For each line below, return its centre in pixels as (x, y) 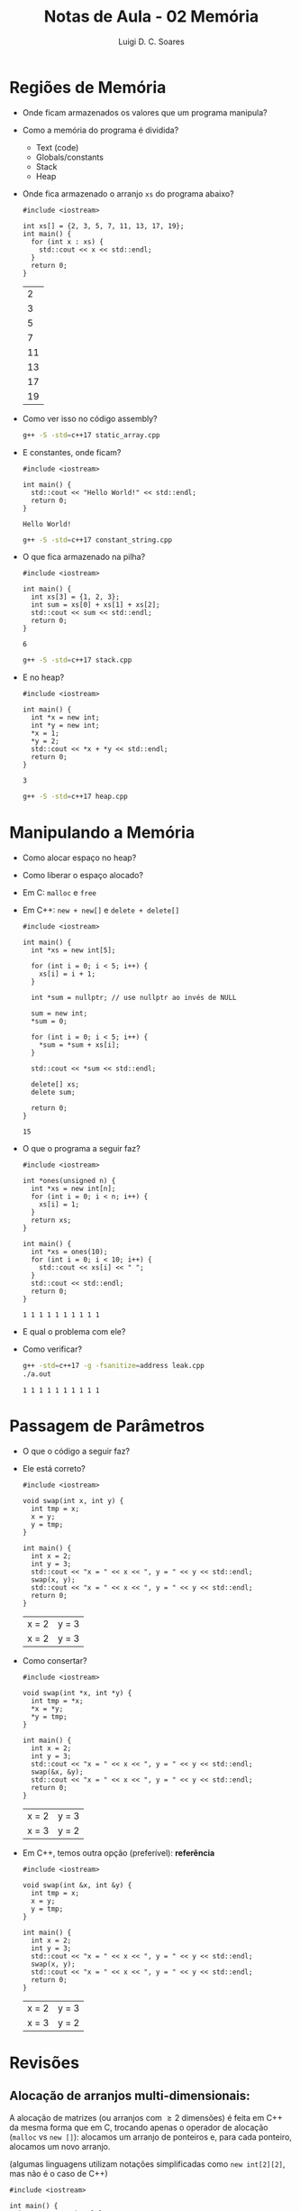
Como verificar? (52, 1349)
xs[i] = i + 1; (68, 974)
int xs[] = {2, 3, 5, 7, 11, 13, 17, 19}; (103, 226)
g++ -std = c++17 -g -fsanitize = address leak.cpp (114, 1366)
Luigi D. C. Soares (151, 41)
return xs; (51, 1220)
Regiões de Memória (88, 87)
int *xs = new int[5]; (73, 950)
